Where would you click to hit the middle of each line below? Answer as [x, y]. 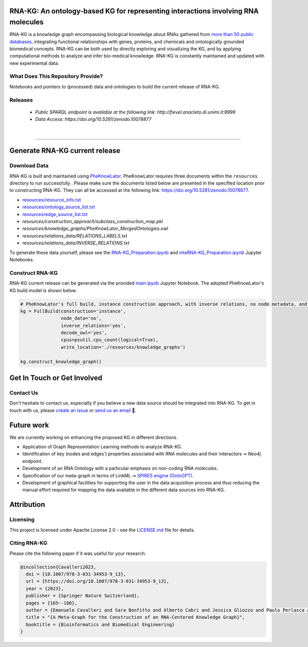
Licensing [22, 519]
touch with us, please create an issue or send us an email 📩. [73, 410]
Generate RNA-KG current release [65, 151]
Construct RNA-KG [34, 273]
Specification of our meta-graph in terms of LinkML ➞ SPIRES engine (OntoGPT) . [108, 475]
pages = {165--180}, [52, 603]
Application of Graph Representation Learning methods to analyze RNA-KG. [102, 447]
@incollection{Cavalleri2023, [58, 567]
